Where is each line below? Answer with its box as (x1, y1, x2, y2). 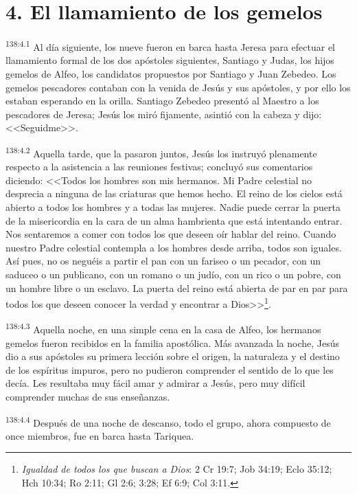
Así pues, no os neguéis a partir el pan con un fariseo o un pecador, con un (5, 254, 321, 268)
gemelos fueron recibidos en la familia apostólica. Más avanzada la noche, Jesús (5, 335, 340, 350)
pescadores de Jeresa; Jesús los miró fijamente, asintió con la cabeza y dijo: (5, 106, 322, 121)
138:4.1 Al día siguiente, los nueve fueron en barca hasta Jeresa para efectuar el (5, 38, 336, 54)
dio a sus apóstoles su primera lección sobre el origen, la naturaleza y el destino (5, 349, 340, 363)
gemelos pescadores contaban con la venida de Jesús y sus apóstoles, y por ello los (5, 80, 351, 94)
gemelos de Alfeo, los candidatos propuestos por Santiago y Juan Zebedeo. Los (5, 66, 336, 80)
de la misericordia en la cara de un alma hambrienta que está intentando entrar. (5, 213, 343, 227)
